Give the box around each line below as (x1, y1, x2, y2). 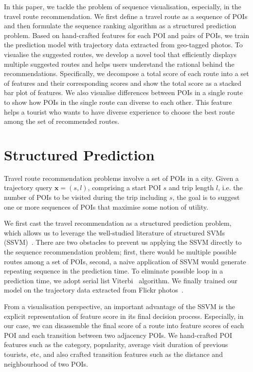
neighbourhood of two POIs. (4, 358, 89, 369)
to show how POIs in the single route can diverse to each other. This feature (4, 97, 232, 107)
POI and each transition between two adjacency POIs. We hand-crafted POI (4, 330, 233, 340)
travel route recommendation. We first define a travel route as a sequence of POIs (4, 11, 248, 21)
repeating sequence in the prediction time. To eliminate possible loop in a (4, 266, 223, 276)
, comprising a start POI (88, 182, 161, 193)
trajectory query (4, 182, 53, 193)
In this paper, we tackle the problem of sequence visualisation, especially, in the (4, 1, 241, 11)
